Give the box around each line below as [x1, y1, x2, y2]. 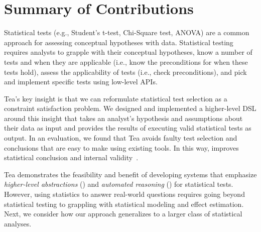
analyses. [4, 218, 32, 228]
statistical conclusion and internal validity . [4, 152, 139, 163]
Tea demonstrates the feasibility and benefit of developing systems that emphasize [4, 169, 257, 179]
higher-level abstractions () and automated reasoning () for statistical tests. [4, 179, 233, 189]
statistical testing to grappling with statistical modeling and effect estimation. [4, 198, 244, 209]
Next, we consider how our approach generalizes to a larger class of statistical [4, 208, 242, 219]
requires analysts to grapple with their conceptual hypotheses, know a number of [4, 47, 252, 57]
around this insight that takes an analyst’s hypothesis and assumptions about [4, 112, 243, 123]
